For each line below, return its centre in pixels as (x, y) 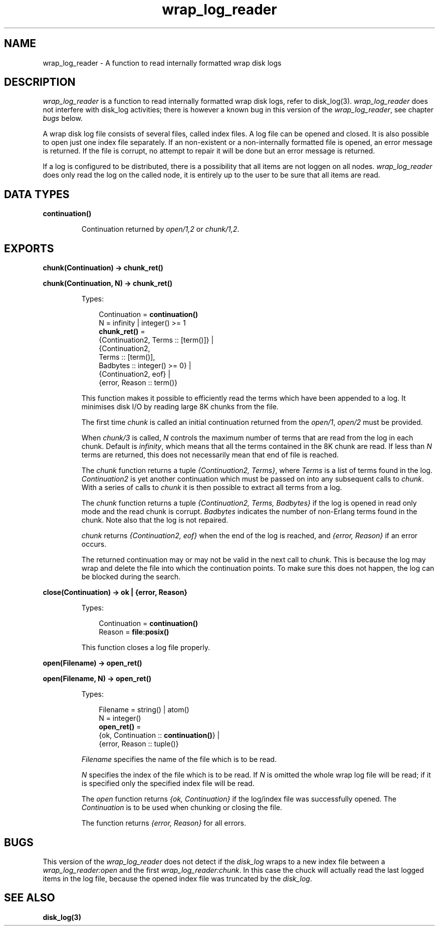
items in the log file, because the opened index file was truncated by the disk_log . (177, 878)
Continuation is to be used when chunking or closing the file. (182, 808)
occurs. (94, 544)
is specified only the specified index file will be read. (168, 784)
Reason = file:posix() (134, 632)
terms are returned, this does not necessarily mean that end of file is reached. (210, 455)
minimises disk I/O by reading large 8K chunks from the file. (180, 407)
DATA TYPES (37, 194)
